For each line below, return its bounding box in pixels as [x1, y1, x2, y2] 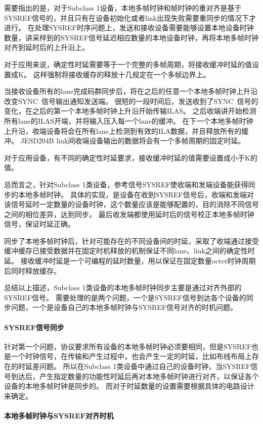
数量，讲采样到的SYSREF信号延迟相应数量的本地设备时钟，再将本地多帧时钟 [4, 32, 259, 42]
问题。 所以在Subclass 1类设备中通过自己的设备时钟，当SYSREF [39, 361, 251, 372]
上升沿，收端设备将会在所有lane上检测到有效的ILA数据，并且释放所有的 [4, 125, 242, 136]
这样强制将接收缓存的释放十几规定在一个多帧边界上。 [33, 69, 210, 79]
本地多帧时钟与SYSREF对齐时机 [4, 410, 114, 420]
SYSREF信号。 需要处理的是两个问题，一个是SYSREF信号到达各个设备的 [4, 292, 246, 302]
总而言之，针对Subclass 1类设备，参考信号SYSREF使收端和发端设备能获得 [4, 179, 248, 189]
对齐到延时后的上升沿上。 [4, 42, 89, 52]
